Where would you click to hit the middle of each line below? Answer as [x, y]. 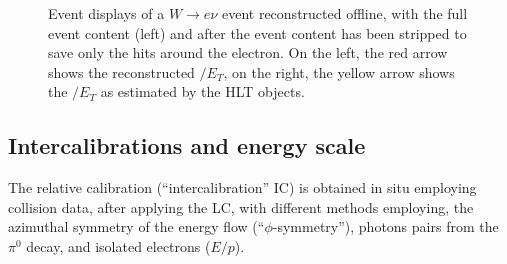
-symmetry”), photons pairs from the [385, 226]
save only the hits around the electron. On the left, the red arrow [248, 52]
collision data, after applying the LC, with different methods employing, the [241, 206]
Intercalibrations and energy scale [187, 145]
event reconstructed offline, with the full [344, 13]
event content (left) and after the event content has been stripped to [257, 32]
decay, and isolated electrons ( [118, 245]
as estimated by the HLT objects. [202, 91]
